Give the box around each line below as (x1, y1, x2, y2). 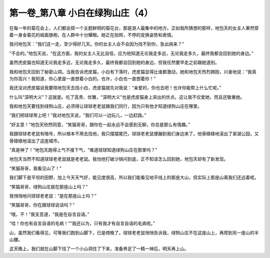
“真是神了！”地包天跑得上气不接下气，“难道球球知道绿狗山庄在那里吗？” (9, 147, 157, 153)
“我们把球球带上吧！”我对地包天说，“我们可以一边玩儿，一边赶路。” (9, 112, 146, 118)
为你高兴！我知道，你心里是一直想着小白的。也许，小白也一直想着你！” (9, 75, 156, 81)
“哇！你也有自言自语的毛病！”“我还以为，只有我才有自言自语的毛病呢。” (9, 220, 155, 226)
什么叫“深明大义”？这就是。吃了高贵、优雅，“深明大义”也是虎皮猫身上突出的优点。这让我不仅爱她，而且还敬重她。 (9, 94, 245, 100)
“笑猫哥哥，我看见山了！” (9, 165, 62, 171)
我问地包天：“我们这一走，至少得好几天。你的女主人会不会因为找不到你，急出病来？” (9, 41, 184, 47)
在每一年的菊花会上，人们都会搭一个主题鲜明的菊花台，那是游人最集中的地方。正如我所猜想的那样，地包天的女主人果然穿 (9, 25, 259, 31)
